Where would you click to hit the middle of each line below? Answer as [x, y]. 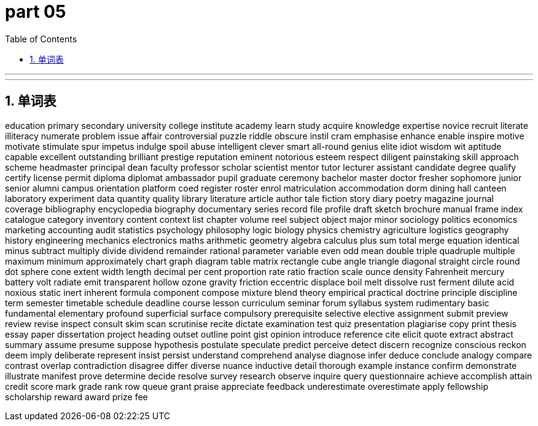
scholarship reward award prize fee [76, 397]
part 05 [36, 12]
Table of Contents [41, 39]
